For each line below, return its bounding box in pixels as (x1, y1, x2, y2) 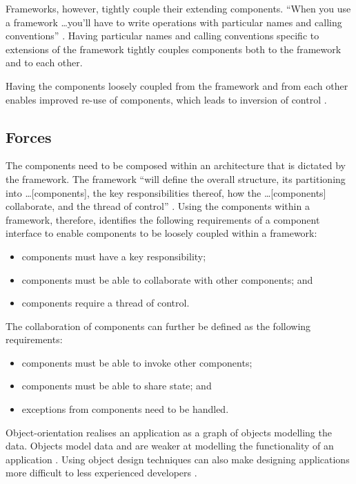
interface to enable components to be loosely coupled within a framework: (6, 226, 317, 240)
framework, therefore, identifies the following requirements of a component (6, 212, 320, 226)
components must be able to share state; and (21, 378, 212, 393)
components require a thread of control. (21, 296, 190, 310)
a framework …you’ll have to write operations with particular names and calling (6, 14, 342, 29)
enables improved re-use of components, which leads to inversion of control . (6, 92, 327, 106)
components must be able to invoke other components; (21, 355, 253, 369)
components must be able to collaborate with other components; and (21, 272, 313, 287)
